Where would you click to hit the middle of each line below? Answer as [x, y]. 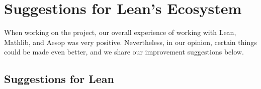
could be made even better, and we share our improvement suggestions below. [124, 52]
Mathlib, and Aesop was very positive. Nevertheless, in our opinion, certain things [130, 42]
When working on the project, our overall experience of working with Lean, [120, 32]
